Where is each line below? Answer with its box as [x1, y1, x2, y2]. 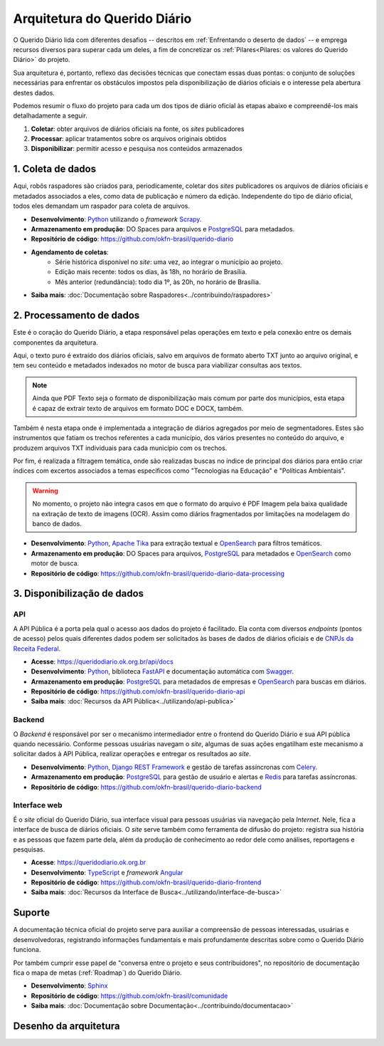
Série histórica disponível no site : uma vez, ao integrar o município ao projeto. [55, 258, 283, 266]
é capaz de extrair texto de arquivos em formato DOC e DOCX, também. [32, 404, 244, 412]
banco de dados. [32, 520, 82, 528]
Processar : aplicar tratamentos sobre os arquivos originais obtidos [31, 135, 227, 143]
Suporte [13, 906, 50, 919]
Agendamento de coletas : [31, 248, 110, 256]
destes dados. [13, 88, 55, 97]
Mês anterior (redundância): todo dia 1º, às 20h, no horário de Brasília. [55, 278, 261, 286]
